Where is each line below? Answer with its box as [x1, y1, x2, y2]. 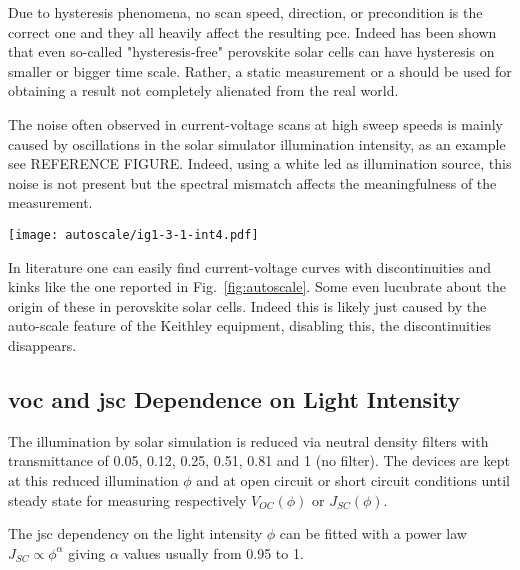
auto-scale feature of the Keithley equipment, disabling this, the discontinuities [8, 315, 492, 336]
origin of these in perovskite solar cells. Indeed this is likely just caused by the [8, 295, 487, 316]
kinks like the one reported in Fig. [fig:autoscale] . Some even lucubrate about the [8, 276, 506, 297]
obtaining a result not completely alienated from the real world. [8, 80, 399, 101]
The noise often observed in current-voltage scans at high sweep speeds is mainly [8, 113, 503, 134]
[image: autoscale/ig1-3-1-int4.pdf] [8, 227, 259, 242]
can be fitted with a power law [279, 523, 467, 544]
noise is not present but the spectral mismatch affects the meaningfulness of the [8, 172, 497, 193]
